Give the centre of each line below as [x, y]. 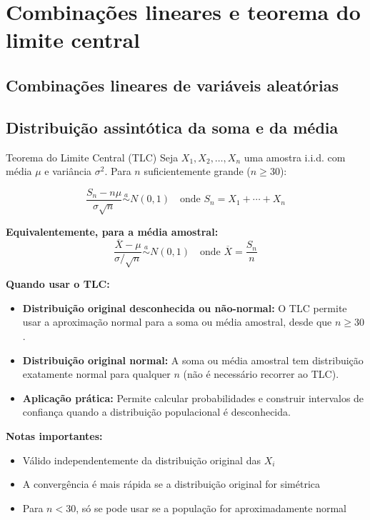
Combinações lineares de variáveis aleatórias [172, 85]
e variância [68, 171]
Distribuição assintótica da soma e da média [172, 127]
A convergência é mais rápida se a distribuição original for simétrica [171, 484]
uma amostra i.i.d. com [295, 157]
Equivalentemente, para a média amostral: [112, 231]
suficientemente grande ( [197, 171]
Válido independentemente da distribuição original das [141, 460]
